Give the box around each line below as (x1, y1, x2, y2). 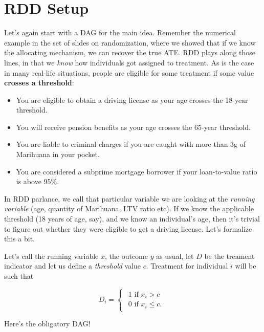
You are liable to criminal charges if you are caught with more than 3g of (16, 139, 246, 149)
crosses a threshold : (4, 77, 74, 88)
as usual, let (156, 250, 194, 261)
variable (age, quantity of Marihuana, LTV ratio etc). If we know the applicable (4, 203, 254, 214)
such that (4, 271, 34, 281)
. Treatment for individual (146, 260, 228, 271)
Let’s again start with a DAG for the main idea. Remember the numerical (4, 27, 236, 38)
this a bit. (4, 233, 35, 244)
